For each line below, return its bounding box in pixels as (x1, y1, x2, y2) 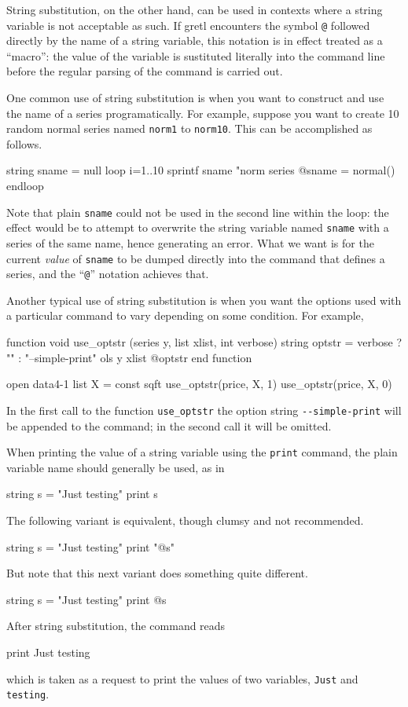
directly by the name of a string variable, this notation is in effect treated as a (6, 32, 383, 49)
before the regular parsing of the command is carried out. (6, 63, 283, 79)
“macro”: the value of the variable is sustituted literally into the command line (6, 47, 385, 64)
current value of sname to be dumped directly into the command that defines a (6, 250, 385, 266)
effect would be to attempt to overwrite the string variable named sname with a (6, 219, 389, 236)
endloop (6, 178, 44, 194)
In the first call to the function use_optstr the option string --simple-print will (6, 401, 402, 418)
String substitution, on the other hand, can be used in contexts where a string (6, 2, 383, 17)
